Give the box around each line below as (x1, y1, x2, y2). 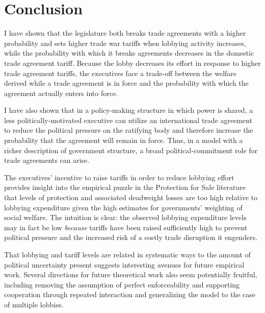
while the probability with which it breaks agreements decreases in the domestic (4, 47, 254, 58)
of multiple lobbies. (4, 299, 64, 309)
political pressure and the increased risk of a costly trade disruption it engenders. (4, 232, 258, 243)
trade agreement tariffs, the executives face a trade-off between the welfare (4, 67, 237, 78)
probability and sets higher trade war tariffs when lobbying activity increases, (4, 37, 246, 48)
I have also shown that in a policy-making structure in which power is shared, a (4, 105, 253, 115)
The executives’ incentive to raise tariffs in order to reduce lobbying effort (4, 172, 234, 182)
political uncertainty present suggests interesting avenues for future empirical (4, 259, 245, 270)
